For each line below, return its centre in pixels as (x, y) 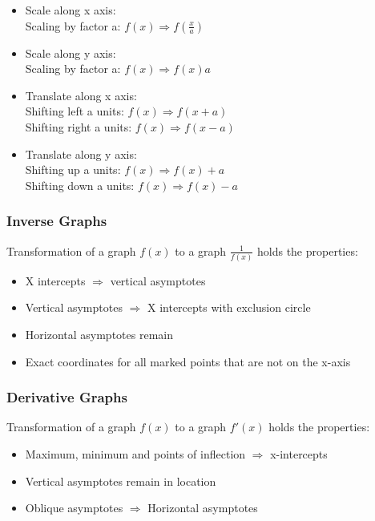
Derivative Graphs (67, 397)
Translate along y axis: (81, 153)
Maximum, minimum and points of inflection (135, 454)
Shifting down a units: (80, 185)
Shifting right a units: (79, 126)
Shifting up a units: (73, 170)
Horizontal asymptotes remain (99, 335)
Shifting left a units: (75, 111)
